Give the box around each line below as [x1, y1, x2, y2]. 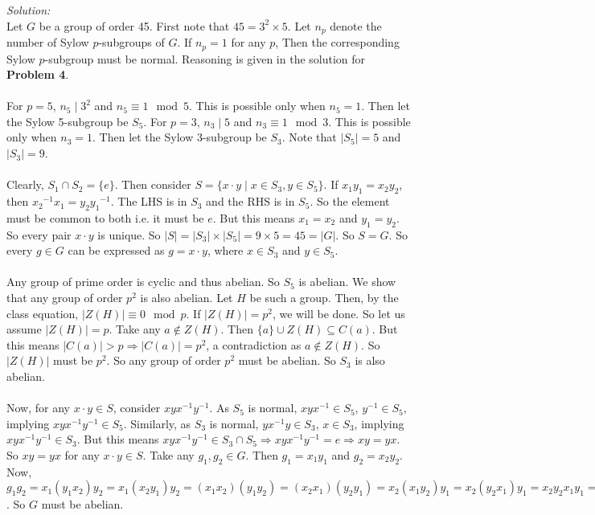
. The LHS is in [110, 193, 187, 210]
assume [6, 321, 42, 337]
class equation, [6, 305, 79, 321]
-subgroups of [98, 34, 165, 51]
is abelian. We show [298, 273, 396, 290]
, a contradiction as [206, 336, 302, 353]
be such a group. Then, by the [249, 289, 399, 306]
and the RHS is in [206, 193, 295, 210]
